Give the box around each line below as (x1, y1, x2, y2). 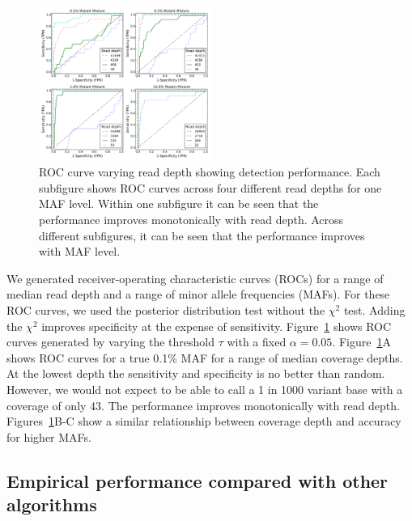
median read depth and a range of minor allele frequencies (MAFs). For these (6, 286, 390, 303)
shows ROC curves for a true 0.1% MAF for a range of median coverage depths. (6, 349, 403, 366)
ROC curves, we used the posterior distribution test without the (6, 302, 325, 319)
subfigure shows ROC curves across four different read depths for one (39, 179, 382, 196)
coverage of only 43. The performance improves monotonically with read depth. (6, 396, 400, 413)
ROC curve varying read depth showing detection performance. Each (39, 163, 380, 180)
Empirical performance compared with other (6, 468, 389, 493)
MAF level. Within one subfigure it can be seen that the (39, 195, 319, 212)
